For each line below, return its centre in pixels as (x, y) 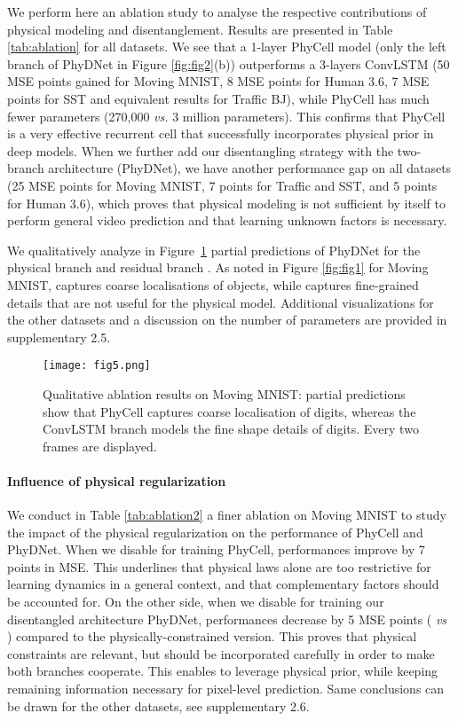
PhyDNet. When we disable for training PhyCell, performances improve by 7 (216, 549)
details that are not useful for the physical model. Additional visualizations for (221, 302)
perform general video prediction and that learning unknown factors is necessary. (227, 220)
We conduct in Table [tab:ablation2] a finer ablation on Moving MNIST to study (227, 515)
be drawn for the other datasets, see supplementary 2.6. (158, 705)
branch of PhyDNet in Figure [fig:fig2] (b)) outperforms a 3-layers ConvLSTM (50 (229, 63)
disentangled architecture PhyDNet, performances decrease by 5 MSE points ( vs (227, 619)
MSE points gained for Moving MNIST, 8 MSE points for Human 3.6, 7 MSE (218, 81)
